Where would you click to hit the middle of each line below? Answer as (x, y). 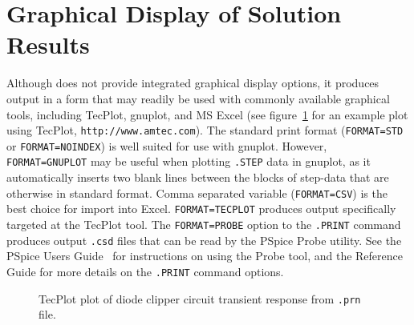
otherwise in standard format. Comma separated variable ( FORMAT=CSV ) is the (197, 193)
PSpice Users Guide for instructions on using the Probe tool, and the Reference (205, 256)
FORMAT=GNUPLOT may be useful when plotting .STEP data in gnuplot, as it (189, 161)
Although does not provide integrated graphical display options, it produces (193, 83)
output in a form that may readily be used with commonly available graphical (198, 98)
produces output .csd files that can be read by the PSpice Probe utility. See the (204, 240)
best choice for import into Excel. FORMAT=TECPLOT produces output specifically (201, 209)
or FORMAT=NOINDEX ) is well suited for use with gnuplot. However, (167, 145)
